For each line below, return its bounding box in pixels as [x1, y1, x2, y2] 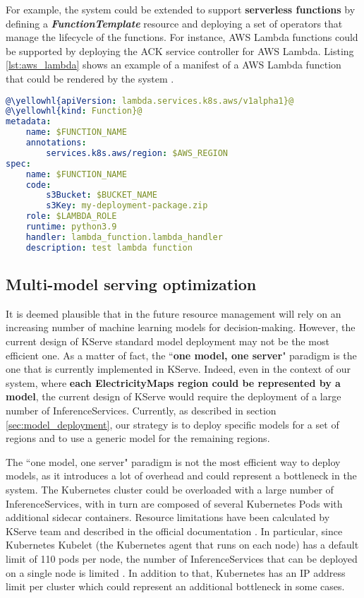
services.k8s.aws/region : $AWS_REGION [46, 148, 229, 158]
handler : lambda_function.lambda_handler [25, 232, 223, 242]
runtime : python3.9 [25, 222, 117, 232]
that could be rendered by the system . [6, 71, 174, 85]
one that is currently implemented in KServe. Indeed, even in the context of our [6, 361, 351, 376]
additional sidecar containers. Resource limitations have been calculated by [6, 510, 330, 525]
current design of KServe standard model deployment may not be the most [6, 334, 329, 349]
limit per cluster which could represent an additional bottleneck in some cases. [6, 579, 345, 594]
